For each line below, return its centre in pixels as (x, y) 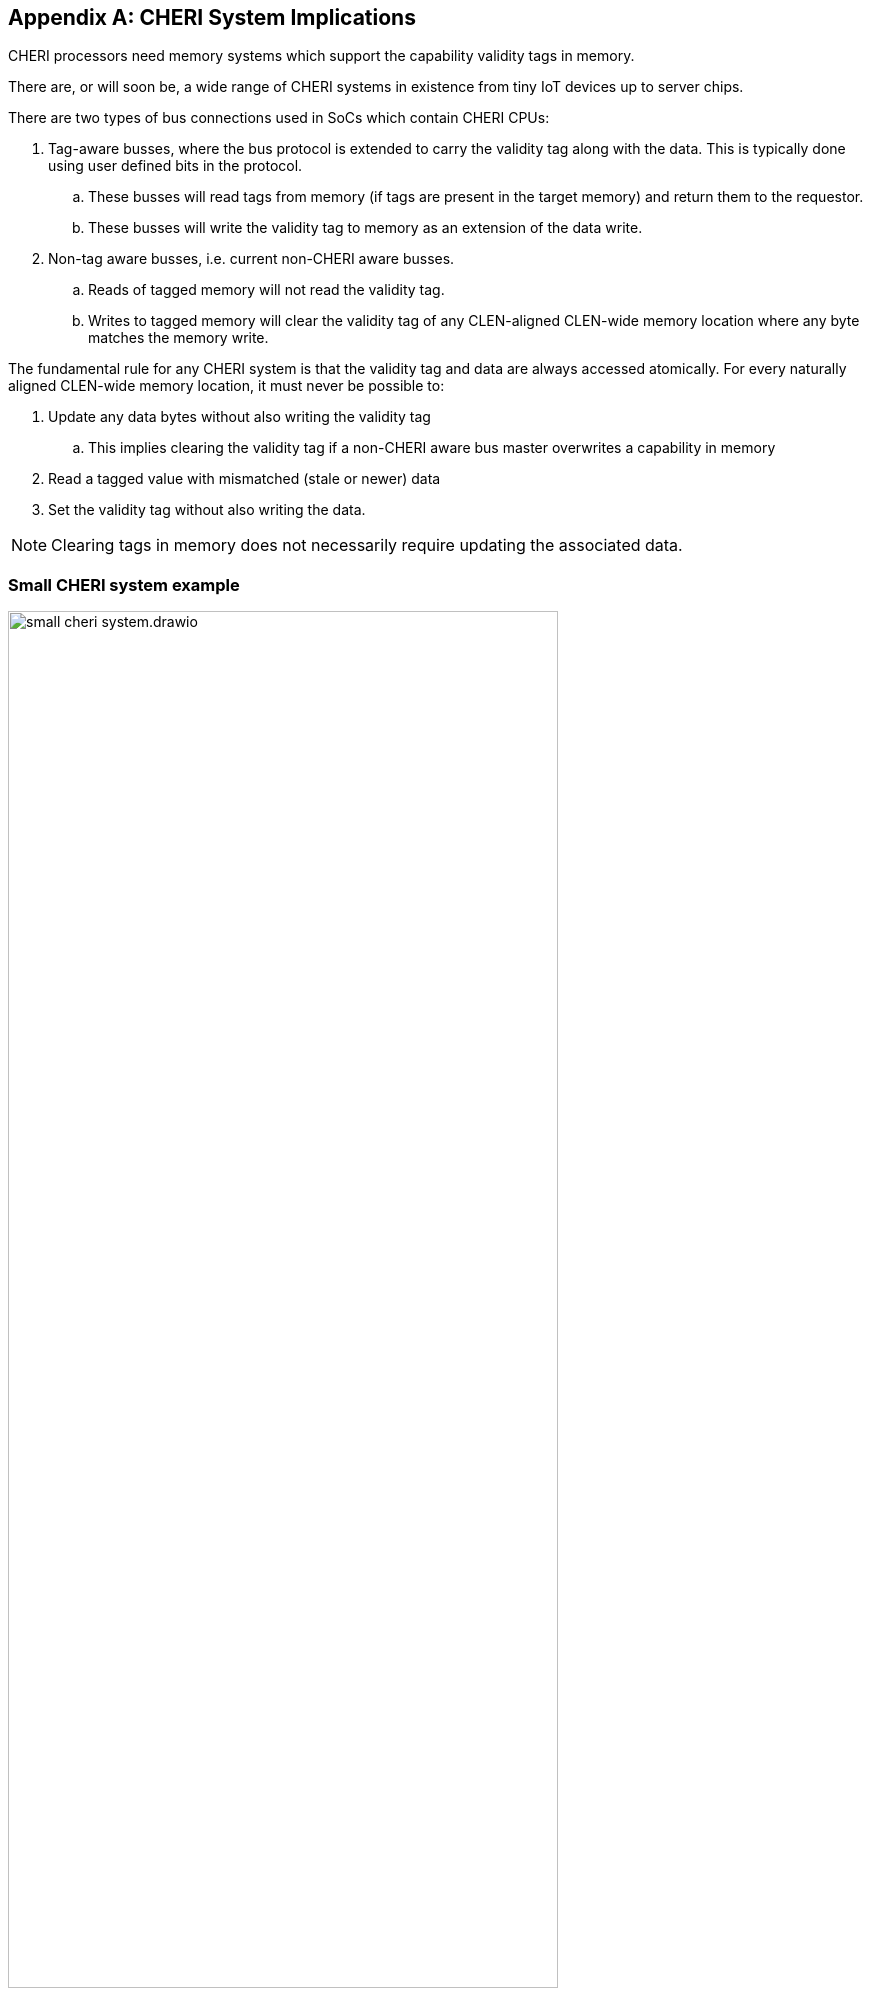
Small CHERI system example (124, 584)
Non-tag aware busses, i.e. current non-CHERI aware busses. (251, 259)
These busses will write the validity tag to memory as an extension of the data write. (365, 228)
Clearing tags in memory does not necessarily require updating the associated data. (367, 545)
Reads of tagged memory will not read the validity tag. (266, 290)
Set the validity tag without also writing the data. (207, 510)
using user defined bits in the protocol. (175, 166)
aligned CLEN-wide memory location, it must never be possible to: (226, 386)
